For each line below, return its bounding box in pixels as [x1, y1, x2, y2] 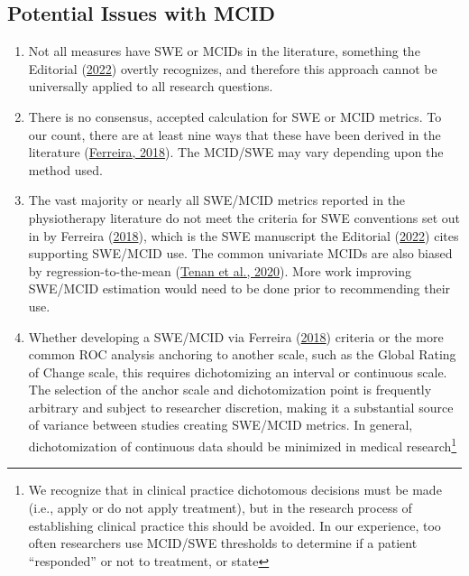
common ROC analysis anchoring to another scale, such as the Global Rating [28, 345, 456, 364]
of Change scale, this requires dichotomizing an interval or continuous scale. [28, 362, 447, 381]
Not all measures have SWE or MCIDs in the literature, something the [28, 42, 420, 60]
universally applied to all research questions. [28, 77, 273, 96]
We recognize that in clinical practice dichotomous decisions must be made [28, 480, 442, 499]
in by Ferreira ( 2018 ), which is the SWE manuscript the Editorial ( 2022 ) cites [28, 226, 459, 245]
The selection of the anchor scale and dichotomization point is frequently [28, 380, 432, 399]
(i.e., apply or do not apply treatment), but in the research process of [28, 497, 412, 516]
